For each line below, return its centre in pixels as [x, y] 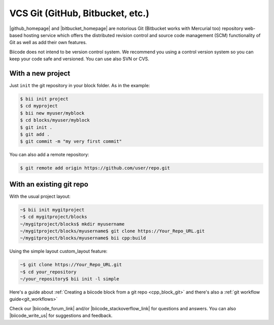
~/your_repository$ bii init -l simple [70, 279]
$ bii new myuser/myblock [52, 113]
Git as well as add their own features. [48, 43]
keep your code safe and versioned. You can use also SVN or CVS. [79, 59]
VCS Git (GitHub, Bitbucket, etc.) [79, 13]
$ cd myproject [39, 106]
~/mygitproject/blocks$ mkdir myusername [72, 224]
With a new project [40, 73]
